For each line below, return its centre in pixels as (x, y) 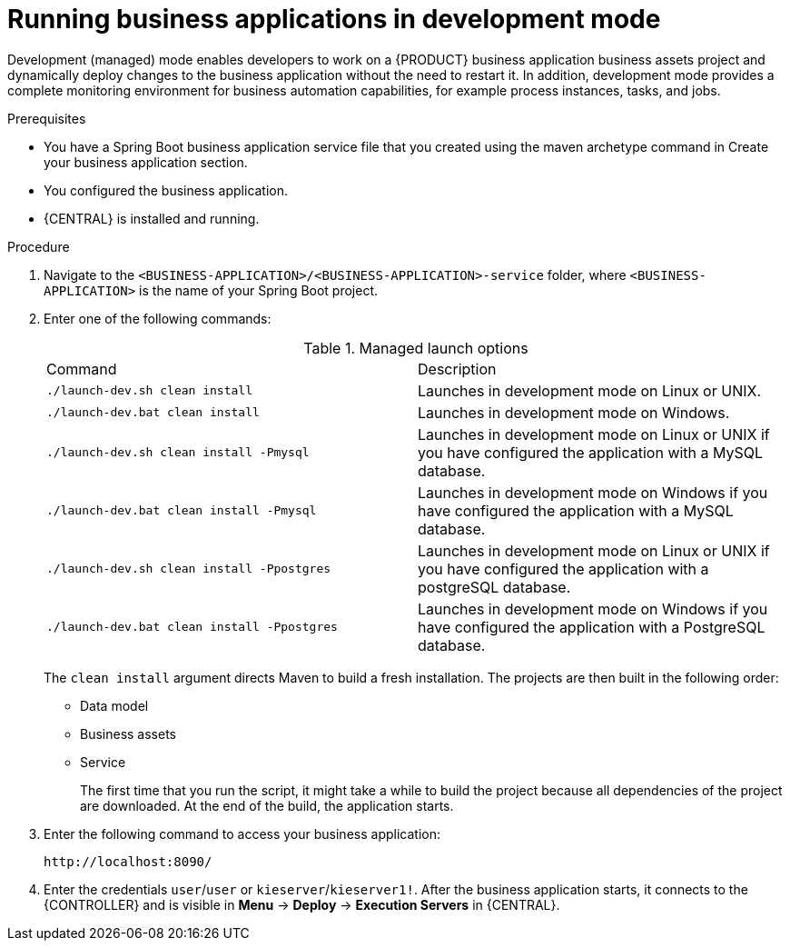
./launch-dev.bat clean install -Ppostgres (192, 627)
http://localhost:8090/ (128, 861)
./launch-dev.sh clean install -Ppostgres (189, 569)
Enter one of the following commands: (158, 318)
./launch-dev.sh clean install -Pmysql (178, 453)
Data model (114, 705)
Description (457, 369)
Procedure (39, 246)
